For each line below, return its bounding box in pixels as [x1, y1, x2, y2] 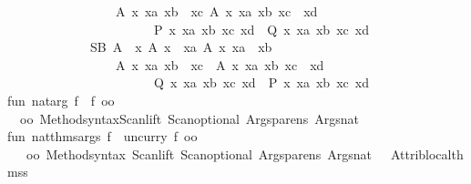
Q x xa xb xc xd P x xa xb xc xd [153, 73, 369, 92]
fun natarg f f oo [7, 90, 115, 109]
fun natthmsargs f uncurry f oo [7, 127, 198, 146]
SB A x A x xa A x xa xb [89, 37, 272, 56]
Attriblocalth [390, 144, 464, 163]
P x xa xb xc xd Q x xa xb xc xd [153, 19, 369, 38]
